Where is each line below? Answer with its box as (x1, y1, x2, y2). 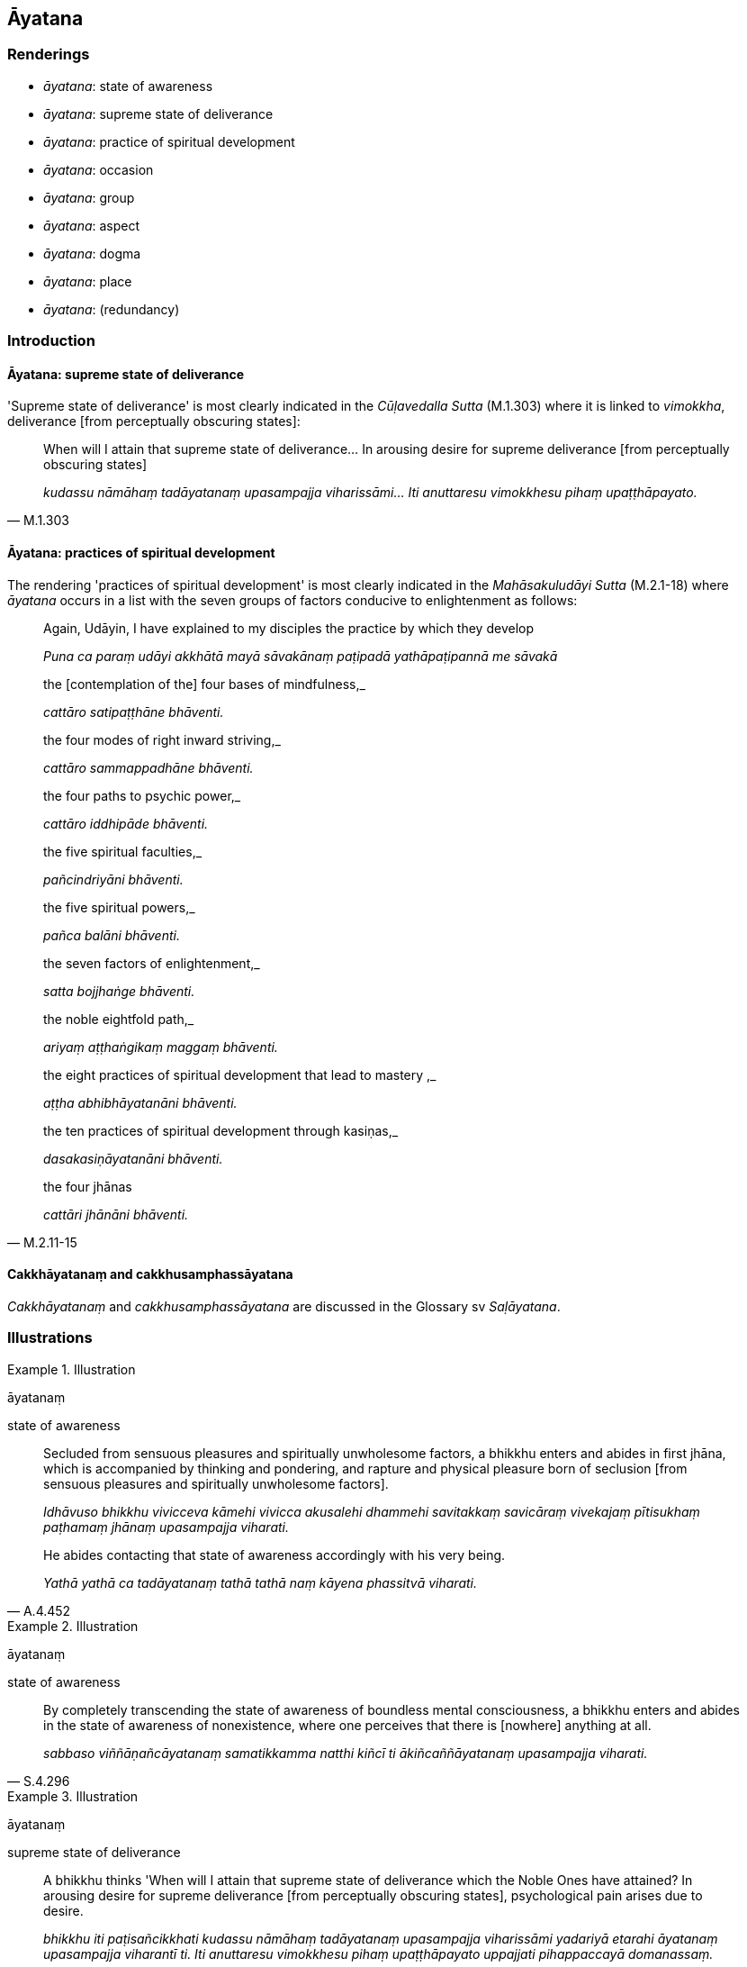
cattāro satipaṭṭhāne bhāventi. (43, 703, 224, 720)
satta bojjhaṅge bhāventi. (43, 983, 195, 999)
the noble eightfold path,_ (43, 1011, 194, 1027)
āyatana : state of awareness (43, 77, 213, 94)
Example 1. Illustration (7, 1361, 136, 1377)
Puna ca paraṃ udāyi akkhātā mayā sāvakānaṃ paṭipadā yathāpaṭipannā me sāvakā (43, 648, 558, 664)
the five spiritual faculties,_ (43, 843, 202, 859)
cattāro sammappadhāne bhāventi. (43, 759, 254, 775)
